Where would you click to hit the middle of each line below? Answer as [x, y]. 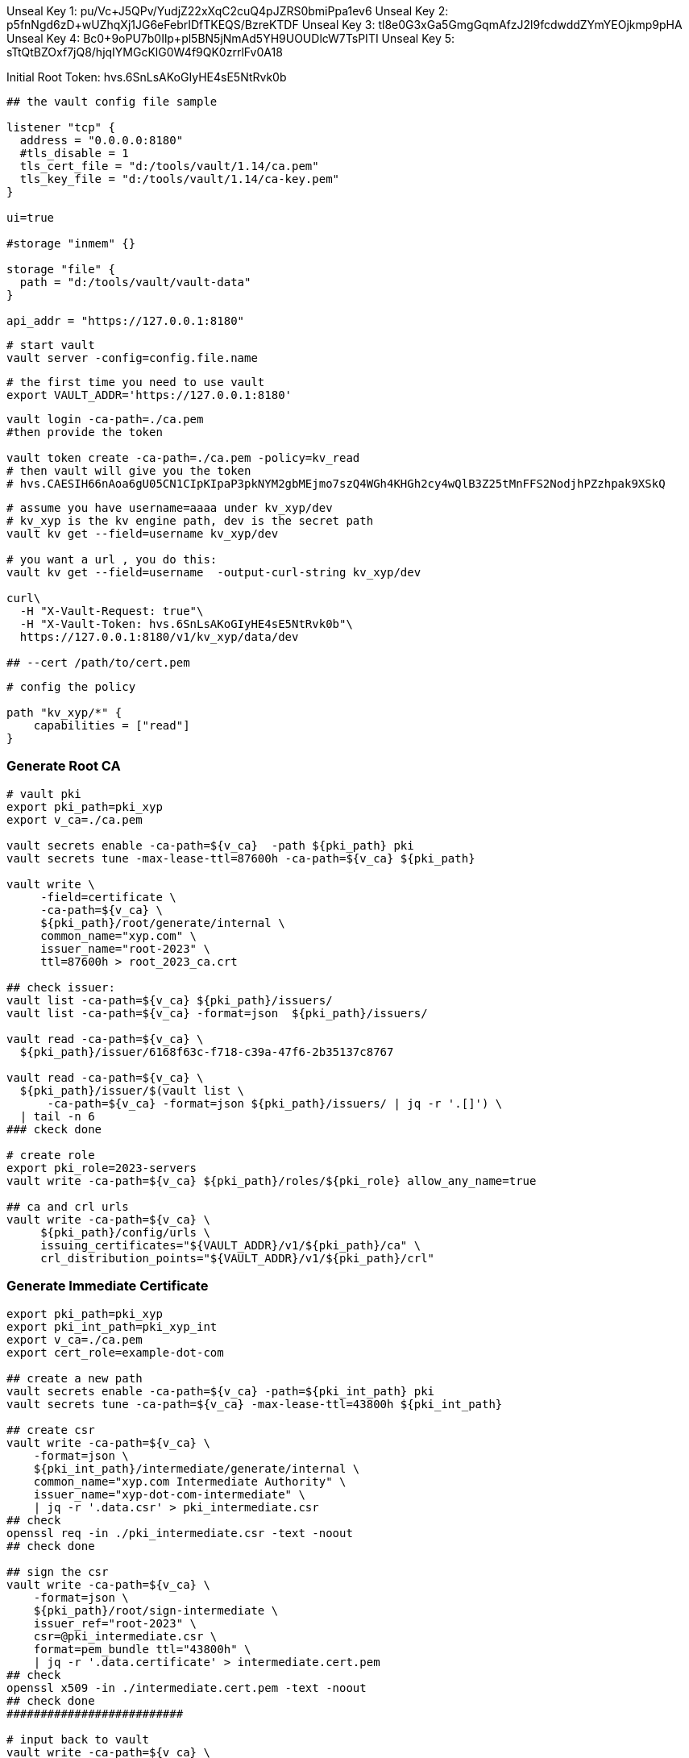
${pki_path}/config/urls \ [125, 1232]
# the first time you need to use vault [136, 382]
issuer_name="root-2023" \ [125, 948]
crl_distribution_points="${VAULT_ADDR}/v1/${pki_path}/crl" [238, 1258]
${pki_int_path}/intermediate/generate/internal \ [197, 1468]
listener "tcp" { [61, 127]
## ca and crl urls [68, 1206]
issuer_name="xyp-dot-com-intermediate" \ [169, 1494]
